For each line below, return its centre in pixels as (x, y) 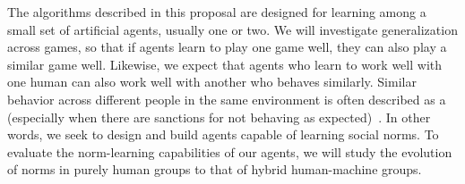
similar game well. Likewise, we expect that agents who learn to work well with (225, 64)
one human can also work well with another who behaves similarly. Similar (212, 82)
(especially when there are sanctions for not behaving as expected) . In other (219, 117)
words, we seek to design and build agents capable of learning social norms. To (223, 134)
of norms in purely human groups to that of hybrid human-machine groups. (215, 169)
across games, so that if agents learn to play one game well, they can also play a (227, 47)
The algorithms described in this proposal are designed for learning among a (217, 12)
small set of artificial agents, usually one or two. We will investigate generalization (232, 29)
